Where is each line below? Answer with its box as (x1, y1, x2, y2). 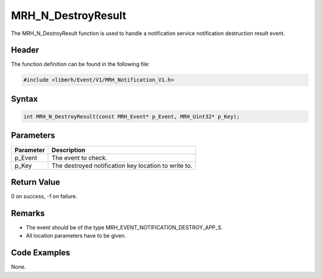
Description (51, 146, 86, 154)
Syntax (11, 94, 38, 104)
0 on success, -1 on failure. (11, 193, 77, 200)
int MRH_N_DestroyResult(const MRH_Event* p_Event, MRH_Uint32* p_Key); (23, 113, 240, 120)
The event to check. (51, 153, 108, 162)
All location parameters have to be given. (26, 232, 127, 239)
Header (11, 45, 39, 55)
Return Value (11, 177, 61, 187)
